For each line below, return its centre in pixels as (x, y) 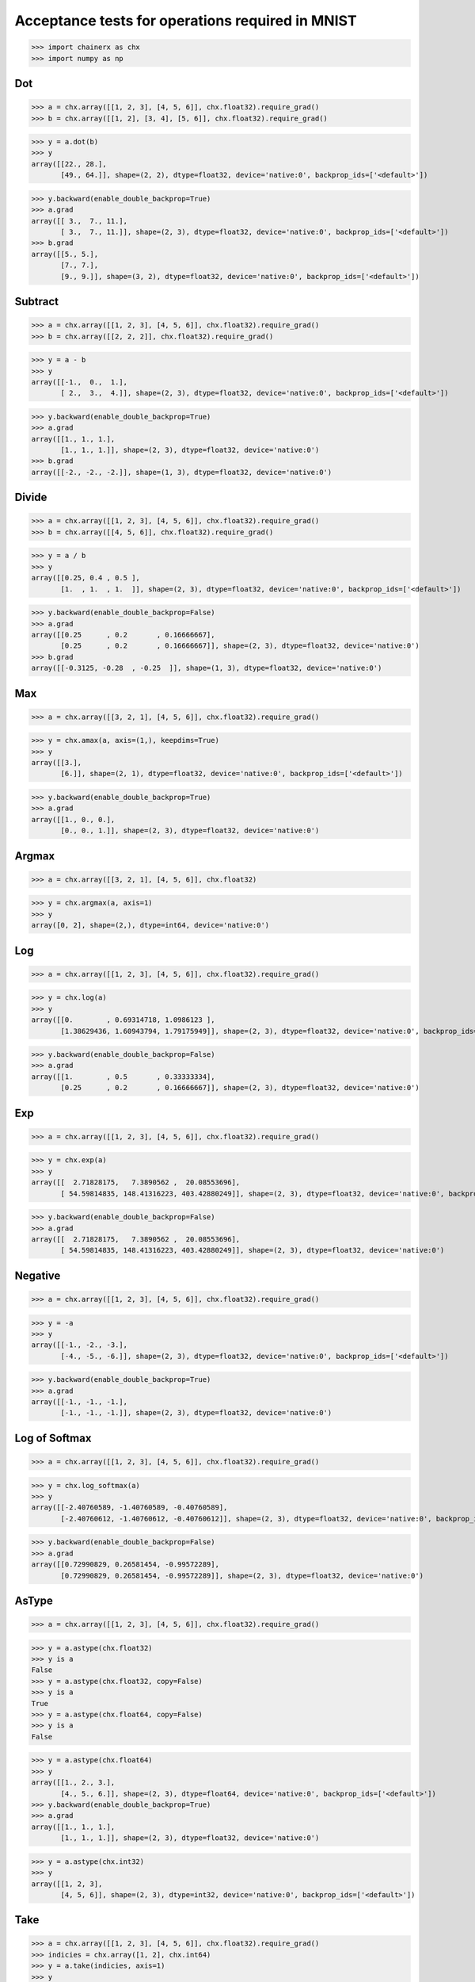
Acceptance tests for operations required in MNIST (186, 21)
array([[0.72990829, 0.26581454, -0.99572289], (125, 1565)
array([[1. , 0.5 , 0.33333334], (123, 1077)
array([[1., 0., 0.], (73, 819)
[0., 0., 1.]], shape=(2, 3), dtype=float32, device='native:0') (190, 831)
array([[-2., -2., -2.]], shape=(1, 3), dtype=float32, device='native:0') (182, 472)
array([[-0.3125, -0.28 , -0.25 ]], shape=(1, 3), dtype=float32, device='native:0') (207, 668)
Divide (31, 497)
